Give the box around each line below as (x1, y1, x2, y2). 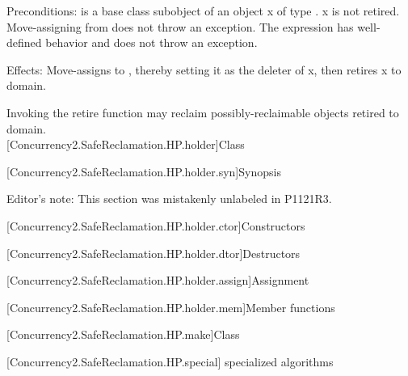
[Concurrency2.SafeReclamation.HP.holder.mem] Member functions (6, 298, 335, 315)
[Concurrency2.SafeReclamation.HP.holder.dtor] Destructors (6, 244, 301, 261)
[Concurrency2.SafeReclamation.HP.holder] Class (6, 136, 245, 153)
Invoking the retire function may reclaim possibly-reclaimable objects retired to (6, 104, 399, 120)
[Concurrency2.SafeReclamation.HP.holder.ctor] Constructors (6, 217, 305, 234)
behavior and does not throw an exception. (45, 34, 258, 51)
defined (6, 34, 42, 51)
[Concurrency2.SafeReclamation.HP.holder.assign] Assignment (6, 272, 309, 289)
